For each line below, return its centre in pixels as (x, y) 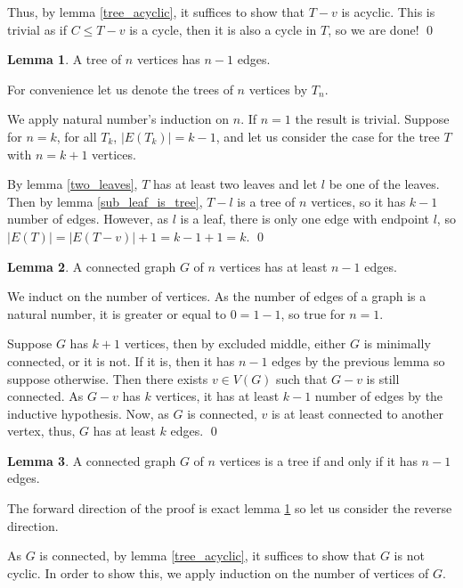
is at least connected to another (357, 413)
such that (302, 378)
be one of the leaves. (384, 184)
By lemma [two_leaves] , (73, 184)
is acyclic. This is (388, 12)
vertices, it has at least (217, 396)
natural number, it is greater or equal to (117, 313)
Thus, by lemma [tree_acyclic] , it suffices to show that (156, 12)
